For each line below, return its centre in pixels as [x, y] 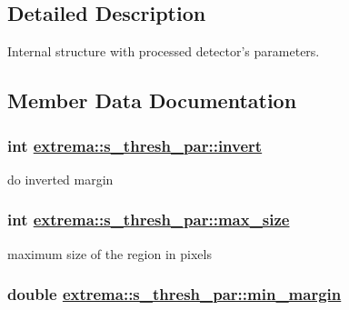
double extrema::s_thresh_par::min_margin [174, 294]
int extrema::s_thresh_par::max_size [149, 220]
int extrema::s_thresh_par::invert [135, 145]
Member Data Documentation [152, 100]
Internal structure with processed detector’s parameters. [164, 51]
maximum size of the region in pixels [110, 253]
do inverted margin [60, 179]
